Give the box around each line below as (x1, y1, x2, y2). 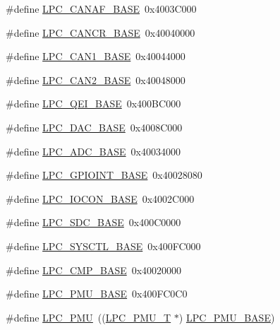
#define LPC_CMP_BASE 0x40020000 (6, 262, 182, 277)
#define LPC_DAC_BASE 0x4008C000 (6, 119, 183, 134)
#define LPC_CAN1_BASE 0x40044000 (6, 49, 185, 64)
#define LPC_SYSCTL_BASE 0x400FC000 (6, 238, 201, 253)
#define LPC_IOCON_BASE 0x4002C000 (6, 191, 195, 206)
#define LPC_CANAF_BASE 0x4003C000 (6, 1, 197, 16)
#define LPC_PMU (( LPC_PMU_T (6, 310, 171, 324)
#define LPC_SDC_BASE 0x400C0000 (6, 215, 181, 230)
